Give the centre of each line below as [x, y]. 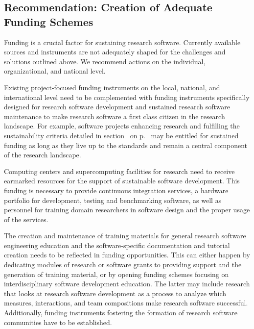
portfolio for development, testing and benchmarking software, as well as [113, 200]
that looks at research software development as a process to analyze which [115, 293]
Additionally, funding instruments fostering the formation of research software [121, 313]
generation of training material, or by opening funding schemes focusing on [116, 274]
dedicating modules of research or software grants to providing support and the [123, 265]
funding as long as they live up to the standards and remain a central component [126, 145]
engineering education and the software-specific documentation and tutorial [117, 245]
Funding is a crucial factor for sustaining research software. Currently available [122, 42]
